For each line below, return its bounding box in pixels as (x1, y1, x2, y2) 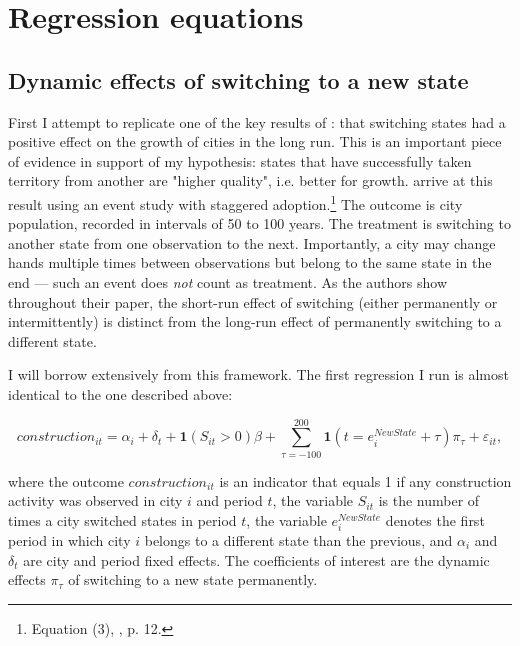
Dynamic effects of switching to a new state (8, 64, 469, 95)
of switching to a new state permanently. (68, 569, 318, 590)
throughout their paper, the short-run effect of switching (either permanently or (8, 291, 498, 312)
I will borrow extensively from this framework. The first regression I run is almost (8, 364, 509, 385)
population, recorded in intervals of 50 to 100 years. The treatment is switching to (8, 213, 511, 234)
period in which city (8, 530, 131, 551)
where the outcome (8, 470, 124, 491)
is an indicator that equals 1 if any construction (219, 470, 512, 491)
